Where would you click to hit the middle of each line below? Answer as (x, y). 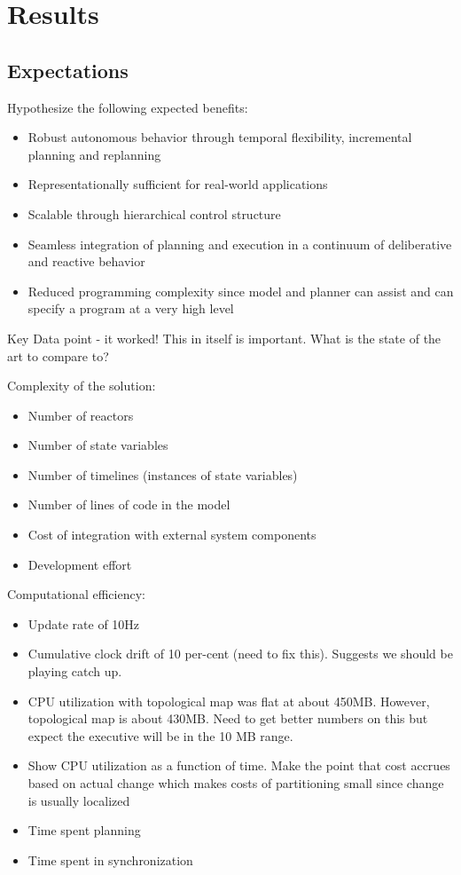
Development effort (80, 564)
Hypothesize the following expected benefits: (128, 107)
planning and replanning (94, 154)
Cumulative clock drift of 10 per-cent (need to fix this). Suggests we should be (240, 654)
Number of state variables (98, 445)
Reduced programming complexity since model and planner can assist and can (241, 291)
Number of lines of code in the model (129, 505)
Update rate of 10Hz (84, 623)
